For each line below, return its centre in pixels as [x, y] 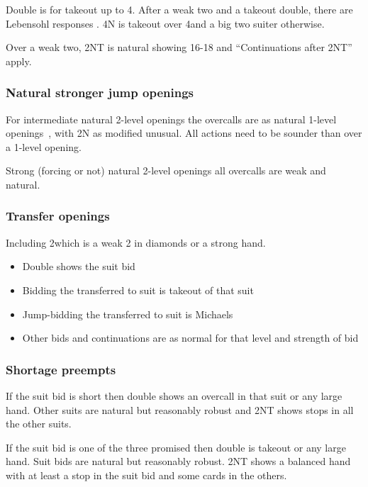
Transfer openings [58, 216]
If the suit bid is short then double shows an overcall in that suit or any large [174, 395]
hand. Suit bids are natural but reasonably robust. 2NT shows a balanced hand [178, 461]
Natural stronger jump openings [100, 93]
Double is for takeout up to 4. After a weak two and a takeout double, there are [179, 9]
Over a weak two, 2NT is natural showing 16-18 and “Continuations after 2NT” [179, 47]
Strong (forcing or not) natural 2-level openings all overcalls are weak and [166, 170]
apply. [19, 61]
